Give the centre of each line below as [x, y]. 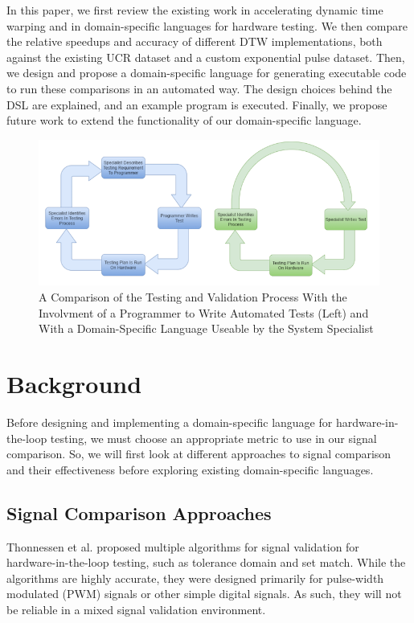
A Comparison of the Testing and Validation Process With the [193, 297]
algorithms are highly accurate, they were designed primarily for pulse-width [195, 578]
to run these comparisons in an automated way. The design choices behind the [199, 88]
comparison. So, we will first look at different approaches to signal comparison [199, 454]
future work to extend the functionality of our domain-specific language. [184, 120]
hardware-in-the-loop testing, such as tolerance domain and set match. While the [206, 562]
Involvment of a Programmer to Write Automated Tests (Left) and [204, 312]
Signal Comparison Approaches [139, 512]
